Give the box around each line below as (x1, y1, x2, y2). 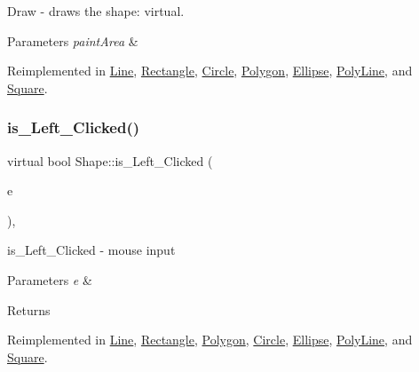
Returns (7, 300, 51, 319)
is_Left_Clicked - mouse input (7, 241, 176, 259)
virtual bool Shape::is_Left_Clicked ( (7, 151, 213, 170)
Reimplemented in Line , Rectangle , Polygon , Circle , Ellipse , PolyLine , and (7, 330, 413, 349)
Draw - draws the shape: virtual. (7, 2, 185, 20)
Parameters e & (7, 270, 92, 289)
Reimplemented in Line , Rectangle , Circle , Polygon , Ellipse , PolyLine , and (7, 61, 413, 80)
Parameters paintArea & (7, 31, 138, 50)
